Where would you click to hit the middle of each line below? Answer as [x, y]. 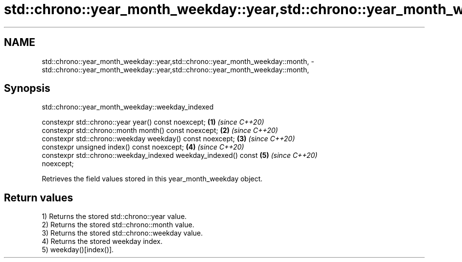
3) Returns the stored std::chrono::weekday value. [122, 233]
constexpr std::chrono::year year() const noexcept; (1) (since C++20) [153, 122]
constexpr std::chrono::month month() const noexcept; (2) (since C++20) [160, 131]
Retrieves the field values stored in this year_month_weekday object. [152, 179]
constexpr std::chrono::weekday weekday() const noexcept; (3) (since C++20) [168, 139]
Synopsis [27, 88]
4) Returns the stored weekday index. [102, 241]
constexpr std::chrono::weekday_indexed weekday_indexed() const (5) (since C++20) [180, 155]
